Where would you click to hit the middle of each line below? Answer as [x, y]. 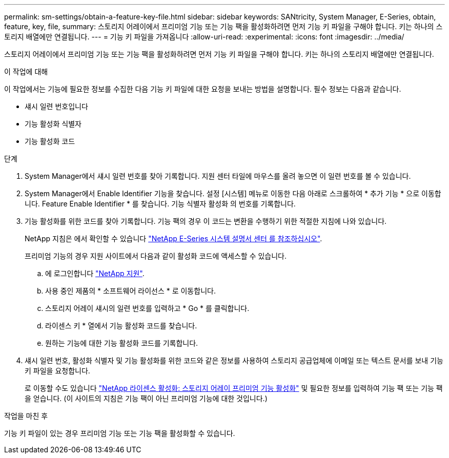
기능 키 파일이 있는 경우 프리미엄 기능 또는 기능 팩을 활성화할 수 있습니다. [120, 433]
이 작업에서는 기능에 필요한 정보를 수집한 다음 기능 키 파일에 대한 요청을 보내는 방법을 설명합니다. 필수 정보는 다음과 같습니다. [203, 89]
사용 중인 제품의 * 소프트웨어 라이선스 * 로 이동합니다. [130, 291]
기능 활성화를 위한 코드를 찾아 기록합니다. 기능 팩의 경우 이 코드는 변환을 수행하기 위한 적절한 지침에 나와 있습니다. [206, 221]
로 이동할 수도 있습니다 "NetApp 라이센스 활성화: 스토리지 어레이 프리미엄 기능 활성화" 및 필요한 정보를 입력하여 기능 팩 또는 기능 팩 [234, 388]
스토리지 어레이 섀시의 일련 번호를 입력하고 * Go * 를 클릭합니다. [147, 308]
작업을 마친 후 [26, 416]
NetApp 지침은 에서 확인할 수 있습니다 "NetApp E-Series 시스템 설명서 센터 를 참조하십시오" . [174, 238]
